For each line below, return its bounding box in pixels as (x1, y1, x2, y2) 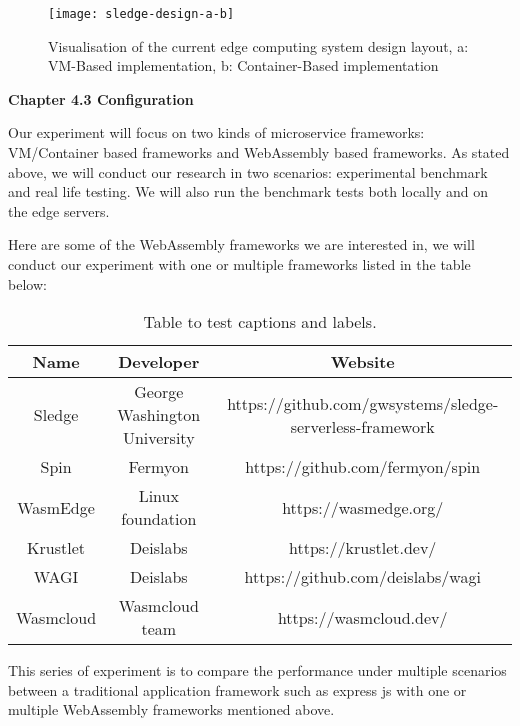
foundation (121, 507, 197, 531)
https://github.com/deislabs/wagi (244, 565, 481, 589)
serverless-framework (290, 414, 435, 438)
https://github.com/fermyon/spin (245, 455, 481, 479)
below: (8, 273, 47, 294)
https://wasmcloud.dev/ (277, 605, 448, 629)
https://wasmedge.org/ (282, 495, 444, 519)
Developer (118, 350, 200, 374)
